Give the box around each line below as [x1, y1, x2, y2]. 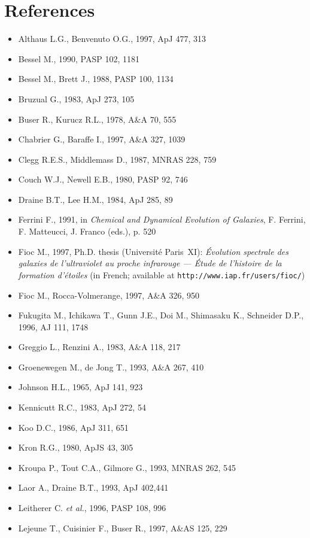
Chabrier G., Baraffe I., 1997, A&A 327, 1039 [18, 133, 186, 145]
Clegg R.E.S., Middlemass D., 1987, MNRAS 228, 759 [18, 153, 217, 165]
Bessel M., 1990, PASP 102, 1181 [18, 52, 139, 65]
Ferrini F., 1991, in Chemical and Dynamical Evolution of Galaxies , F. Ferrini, [18, 213, 306, 226]
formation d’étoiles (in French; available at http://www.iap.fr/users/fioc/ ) [18, 268, 305, 281]
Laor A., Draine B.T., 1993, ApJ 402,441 [18, 481, 169, 494]
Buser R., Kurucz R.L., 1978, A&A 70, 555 [18, 113, 177, 125]
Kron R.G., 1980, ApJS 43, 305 [18, 441, 133, 454]
